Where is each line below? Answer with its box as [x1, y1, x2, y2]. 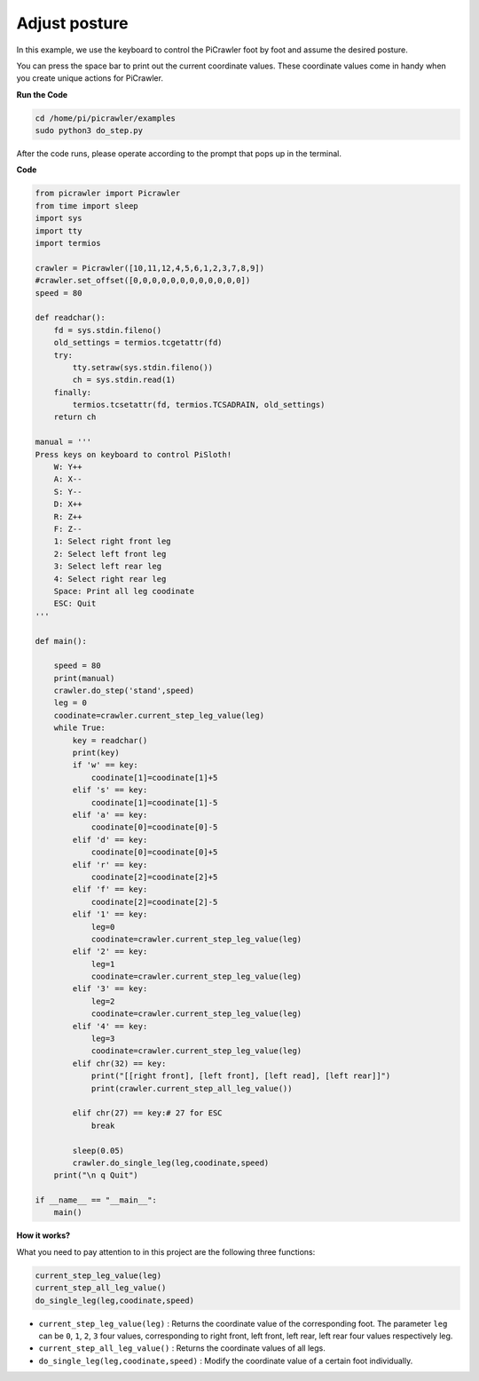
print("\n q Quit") [53, 1171, 139, 1180]
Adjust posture [16, 13, 129, 33]
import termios [35, 238, 101, 249]
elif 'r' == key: [72, 860, 148, 869]
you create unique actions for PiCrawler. [16, 73, 164, 83]
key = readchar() [72, 735, 148, 745]
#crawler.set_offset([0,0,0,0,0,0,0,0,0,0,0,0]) [35, 275, 251, 286]
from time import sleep [35, 201, 139, 210]
